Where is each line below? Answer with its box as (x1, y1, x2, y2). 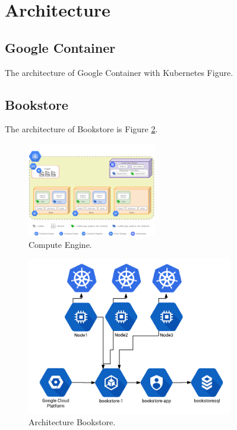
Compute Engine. (29, 238, 92, 251)
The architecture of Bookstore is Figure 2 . (5, 123, 158, 135)
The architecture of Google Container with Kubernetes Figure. (5, 66, 233, 78)
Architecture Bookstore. (29, 415, 116, 428)
